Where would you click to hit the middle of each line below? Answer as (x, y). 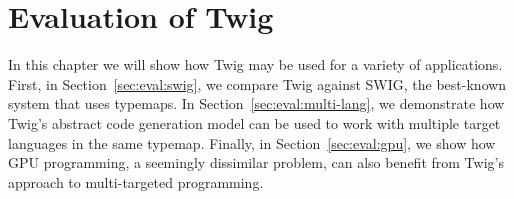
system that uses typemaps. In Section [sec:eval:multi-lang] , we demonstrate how (256, 103)
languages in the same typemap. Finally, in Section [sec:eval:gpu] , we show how (252, 142)
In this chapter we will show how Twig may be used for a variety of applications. (255, 64)
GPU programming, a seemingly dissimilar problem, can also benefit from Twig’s (256, 162)
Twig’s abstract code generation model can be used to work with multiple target (254, 122)
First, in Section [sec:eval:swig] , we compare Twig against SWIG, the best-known (257, 83)
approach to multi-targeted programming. (136, 181)
